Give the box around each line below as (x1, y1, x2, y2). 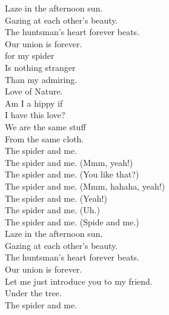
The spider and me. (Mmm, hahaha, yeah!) (5, 179, 165, 192)
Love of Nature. (5, 85, 63, 98)
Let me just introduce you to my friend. (5, 274, 153, 287)
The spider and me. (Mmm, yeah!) (5, 156, 133, 168)
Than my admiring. (5, 73, 78, 85)
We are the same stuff (5, 120, 86, 133)
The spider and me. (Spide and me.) (5, 215, 139, 228)
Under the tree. (5, 287, 62, 299)
